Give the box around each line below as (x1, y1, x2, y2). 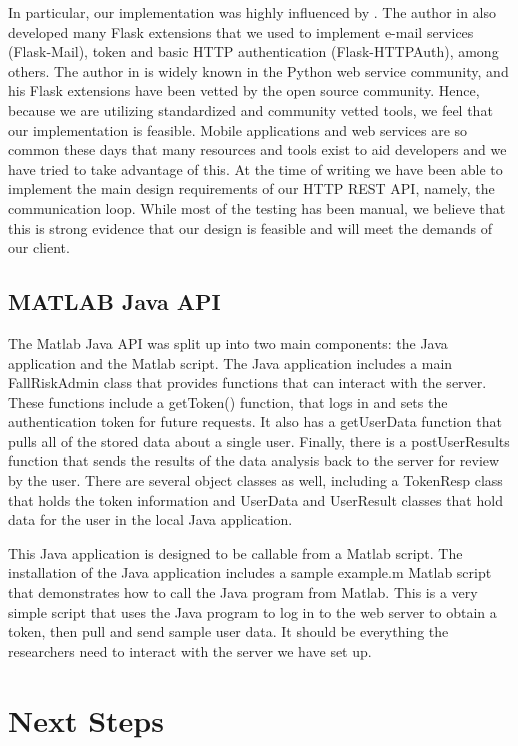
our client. (8, 237, 70, 258)
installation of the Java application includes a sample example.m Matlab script (8, 562, 492, 583)
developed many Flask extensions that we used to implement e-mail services (8, 21, 474, 42)
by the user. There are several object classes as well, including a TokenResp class (8, 470, 503, 491)
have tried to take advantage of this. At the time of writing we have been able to (8, 158, 503, 179)
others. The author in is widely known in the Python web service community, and (8, 60, 509, 81)
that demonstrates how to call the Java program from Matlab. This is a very (8, 582, 478, 603)
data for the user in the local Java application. (8, 509, 293, 530)
